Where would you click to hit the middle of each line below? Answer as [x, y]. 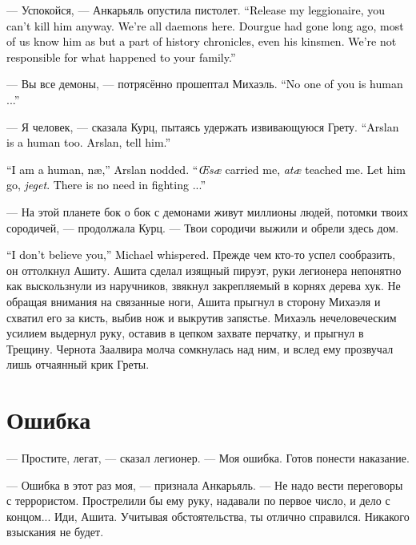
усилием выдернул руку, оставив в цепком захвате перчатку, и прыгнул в [185, 333]
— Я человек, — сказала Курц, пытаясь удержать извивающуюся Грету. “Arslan [203, 126]
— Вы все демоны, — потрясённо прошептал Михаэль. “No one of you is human [205, 84]
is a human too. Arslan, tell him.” [89, 142]
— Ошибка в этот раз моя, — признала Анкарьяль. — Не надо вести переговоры [205, 484]
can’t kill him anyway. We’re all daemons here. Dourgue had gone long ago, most [205, 25]
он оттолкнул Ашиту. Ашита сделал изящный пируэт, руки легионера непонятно [204, 270]
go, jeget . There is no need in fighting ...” [106, 185]
